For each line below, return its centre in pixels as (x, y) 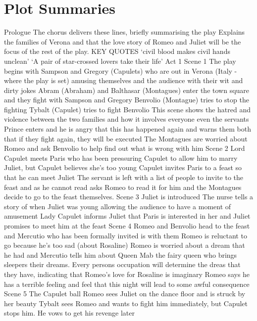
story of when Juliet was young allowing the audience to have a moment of (118, 206)
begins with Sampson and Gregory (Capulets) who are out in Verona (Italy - (121, 70)
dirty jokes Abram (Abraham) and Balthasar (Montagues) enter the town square (127, 90)
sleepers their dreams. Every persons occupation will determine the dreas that (122, 264)
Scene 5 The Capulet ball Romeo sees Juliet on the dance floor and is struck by (125, 294)
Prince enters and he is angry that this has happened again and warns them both (128, 129)
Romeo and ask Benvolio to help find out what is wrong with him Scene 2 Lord (125, 148)
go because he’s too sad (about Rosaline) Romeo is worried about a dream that (125, 245)
